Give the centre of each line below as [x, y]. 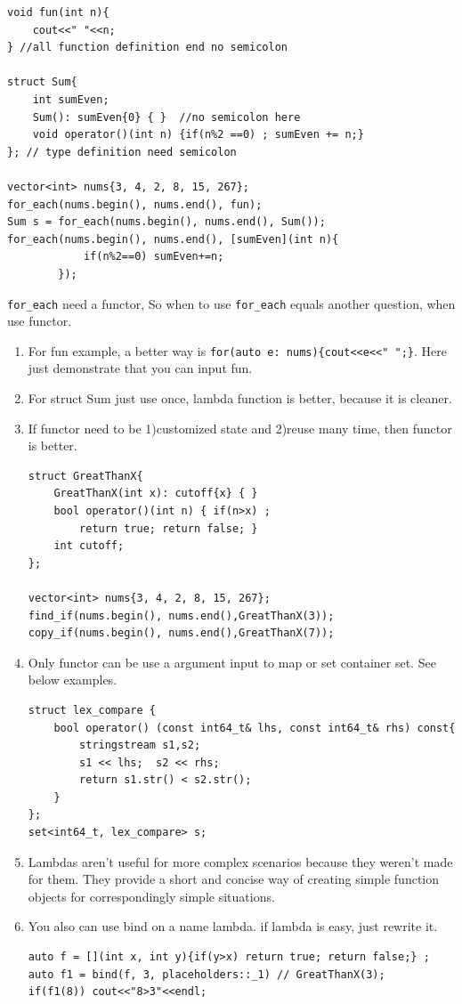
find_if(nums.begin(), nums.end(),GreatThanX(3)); [181, 615]
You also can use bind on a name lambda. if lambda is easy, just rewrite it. [233, 926]
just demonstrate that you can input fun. [140, 368]
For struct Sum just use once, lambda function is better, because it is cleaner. [240, 398]
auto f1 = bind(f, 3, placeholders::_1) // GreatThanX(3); [207, 974]
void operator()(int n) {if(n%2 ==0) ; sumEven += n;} [198, 135]
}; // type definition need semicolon [122, 152]
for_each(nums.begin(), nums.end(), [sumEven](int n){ [173, 239]
